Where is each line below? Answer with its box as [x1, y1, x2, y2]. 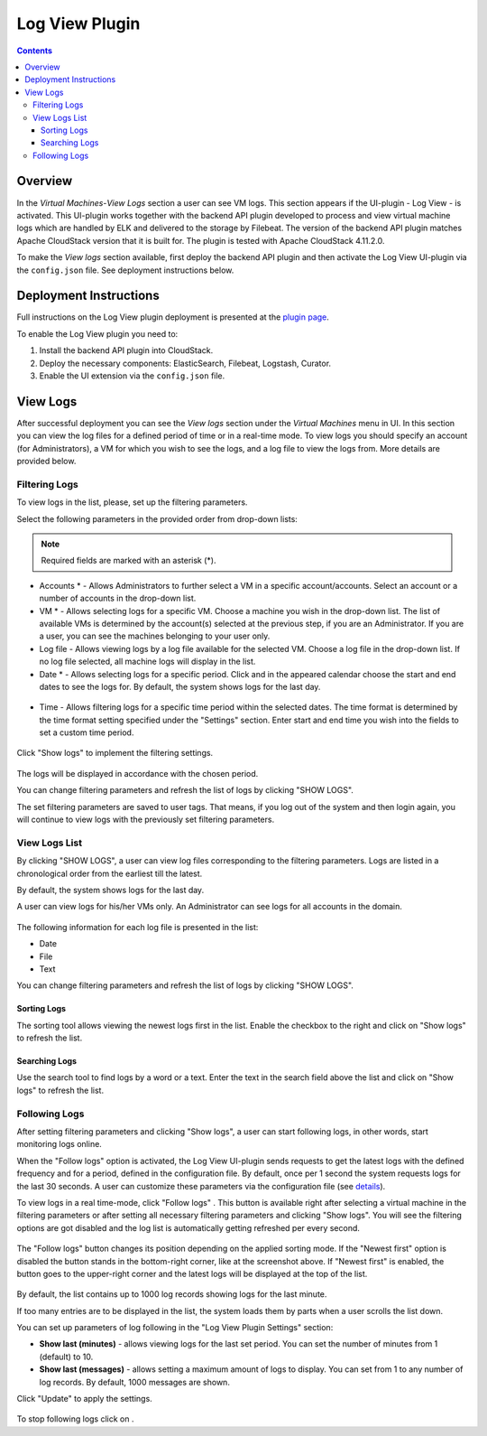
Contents [16, 45, 53, 56]
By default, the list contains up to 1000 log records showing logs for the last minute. [16, 1289, 327, 1300]
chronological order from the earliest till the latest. [16, 868, 203, 879]
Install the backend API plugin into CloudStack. [39, 345, 214, 356]
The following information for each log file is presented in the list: [16, 921, 259, 932]
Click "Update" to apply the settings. [16, 1394, 152, 1404]
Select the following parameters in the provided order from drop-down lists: [16, 513, 298, 524]
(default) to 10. [39, 1351, 94, 1362]
